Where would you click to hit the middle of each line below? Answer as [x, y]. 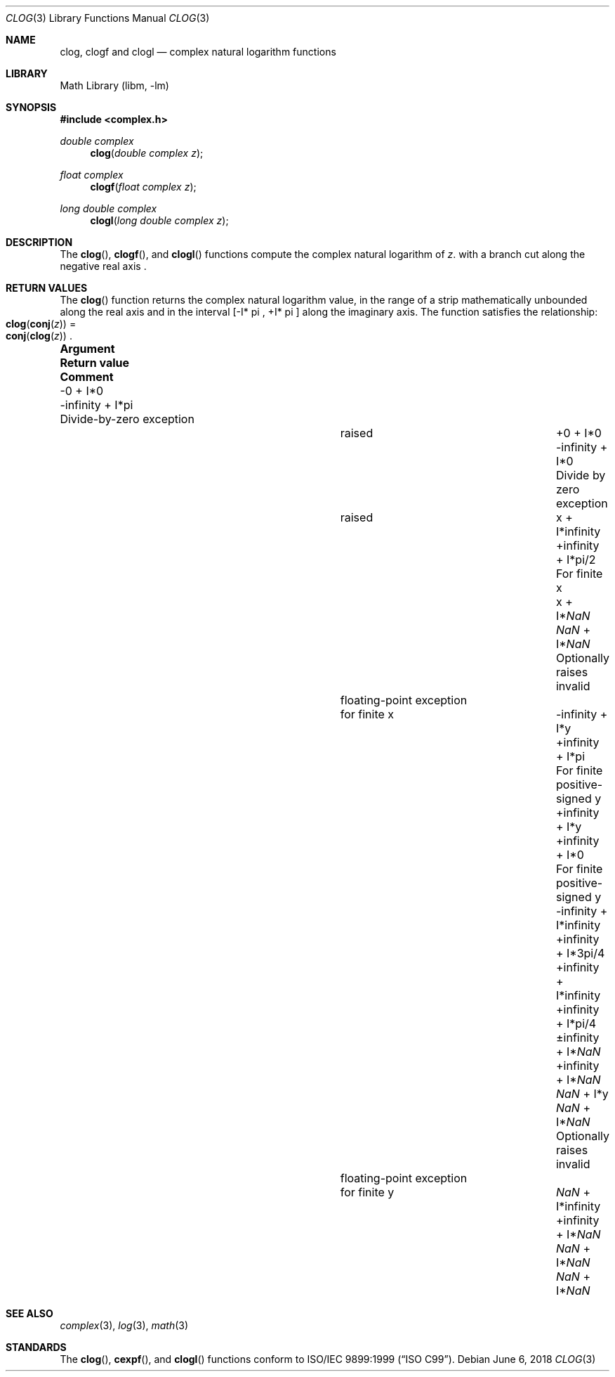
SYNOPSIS [31, 107]
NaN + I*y [582, 1094]
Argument [87, 349]
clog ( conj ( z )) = [41, 324]
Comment [87, 377]
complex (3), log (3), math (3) [124, 1325]
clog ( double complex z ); [147, 153]
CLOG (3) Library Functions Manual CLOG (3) [108, 18]
